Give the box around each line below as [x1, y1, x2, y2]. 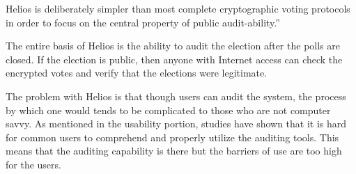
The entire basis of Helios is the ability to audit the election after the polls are [6, 38, 340, 53]
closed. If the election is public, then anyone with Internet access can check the [6, 52, 343, 66]
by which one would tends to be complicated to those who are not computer [6, 102, 331, 117]
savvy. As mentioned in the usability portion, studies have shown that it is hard [6, 116, 347, 131]
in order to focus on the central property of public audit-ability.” [6, 15, 280, 29]
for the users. [6, 157, 61, 171]
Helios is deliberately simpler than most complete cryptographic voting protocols [6, 1, 350, 15]
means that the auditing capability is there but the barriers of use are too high [6, 143, 342, 158]
